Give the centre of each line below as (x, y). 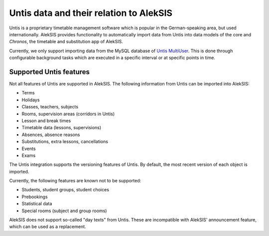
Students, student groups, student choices (66, 190)
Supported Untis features (49, 72)
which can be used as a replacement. (48, 227)
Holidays (31, 100)
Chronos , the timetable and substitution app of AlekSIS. (66, 42)
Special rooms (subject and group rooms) (64, 211)
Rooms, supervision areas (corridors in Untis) (68, 114)
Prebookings (35, 197)
